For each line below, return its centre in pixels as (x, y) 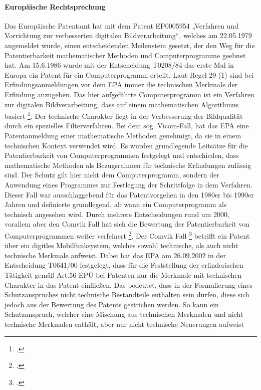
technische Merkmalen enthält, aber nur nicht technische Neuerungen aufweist (124, 324)
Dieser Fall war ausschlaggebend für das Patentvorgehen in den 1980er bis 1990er (129, 194)
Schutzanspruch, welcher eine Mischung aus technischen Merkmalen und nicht (124, 314)
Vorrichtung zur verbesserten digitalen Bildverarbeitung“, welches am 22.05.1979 (128, 35)
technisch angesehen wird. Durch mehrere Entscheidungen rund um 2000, (117, 214)
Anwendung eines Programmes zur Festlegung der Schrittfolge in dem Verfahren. (128, 184)
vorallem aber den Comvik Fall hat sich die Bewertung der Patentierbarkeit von (127, 224)
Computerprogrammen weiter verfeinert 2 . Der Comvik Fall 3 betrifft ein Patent (127, 235)
